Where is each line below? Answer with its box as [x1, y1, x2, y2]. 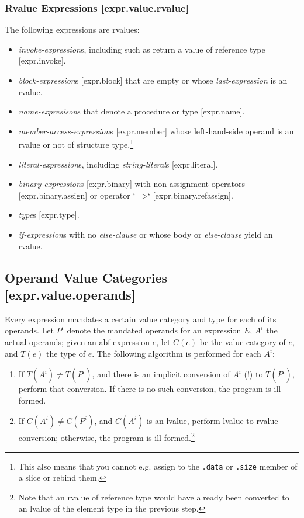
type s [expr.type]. [18, 208, 80, 221]
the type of [46, 347, 85, 359]
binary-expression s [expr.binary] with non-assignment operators [18, 178, 246, 190]
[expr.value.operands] [5, 285, 136, 303]
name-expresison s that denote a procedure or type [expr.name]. [18, 105, 245, 117]
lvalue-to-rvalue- [223, 415, 281, 427]
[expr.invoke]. [18, 54, 66, 67]
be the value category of [199, 335, 286, 347]
